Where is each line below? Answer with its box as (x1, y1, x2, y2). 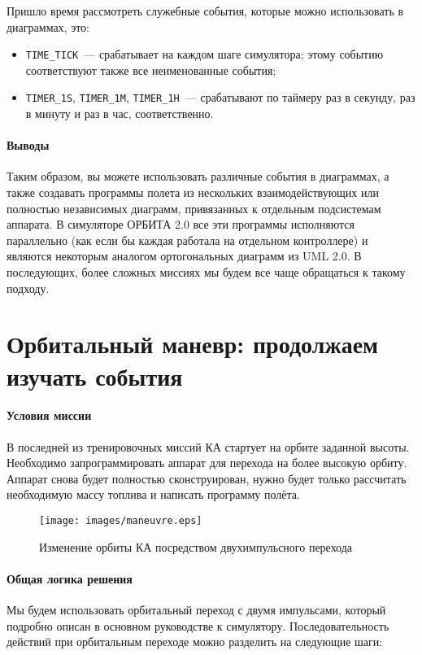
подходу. (7, 279, 50, 296)
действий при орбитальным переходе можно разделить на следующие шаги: (7, 633, 383, 650)
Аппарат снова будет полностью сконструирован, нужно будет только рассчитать (7, 469, 407, 487)
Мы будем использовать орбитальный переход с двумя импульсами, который (7, 601, 386, 618)
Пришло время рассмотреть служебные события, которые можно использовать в (7, 2, 404, 19)
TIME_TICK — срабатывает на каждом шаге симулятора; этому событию (25, 46, 384, 63)
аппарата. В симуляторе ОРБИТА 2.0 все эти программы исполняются (7, 216, 355, 233)
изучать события (7, 359, 183, 392)
